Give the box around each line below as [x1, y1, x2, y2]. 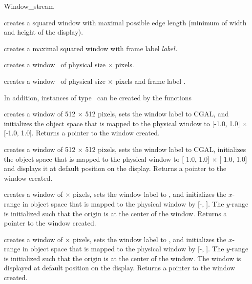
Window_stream [4, 1, 54, 11]
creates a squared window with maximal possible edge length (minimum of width [4, 17, 247, 27]
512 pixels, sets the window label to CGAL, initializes [85, 144, 246, 154]
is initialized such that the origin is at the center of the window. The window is [4, 253, 241, 263]
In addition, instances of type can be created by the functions [4, 92, 192, 102]
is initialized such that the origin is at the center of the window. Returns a [4, 208, 227, 218]
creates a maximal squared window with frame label [4, 43, 160, 53]
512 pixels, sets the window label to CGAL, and [85, 109, 229, 119]
